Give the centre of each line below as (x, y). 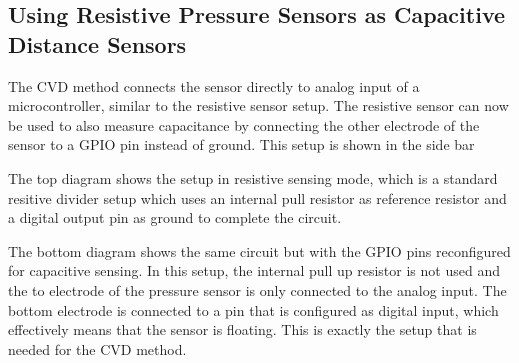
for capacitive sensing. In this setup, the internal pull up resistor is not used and (254, 270)
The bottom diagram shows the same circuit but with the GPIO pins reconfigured (259, 250)
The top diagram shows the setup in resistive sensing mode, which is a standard (253, 177)
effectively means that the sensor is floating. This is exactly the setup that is (242, 329)
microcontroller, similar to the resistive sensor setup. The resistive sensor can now (258, 105)
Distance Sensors (97, 43)
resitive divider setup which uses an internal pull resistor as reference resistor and (257, 197)
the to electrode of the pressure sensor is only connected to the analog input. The (257, 289)
